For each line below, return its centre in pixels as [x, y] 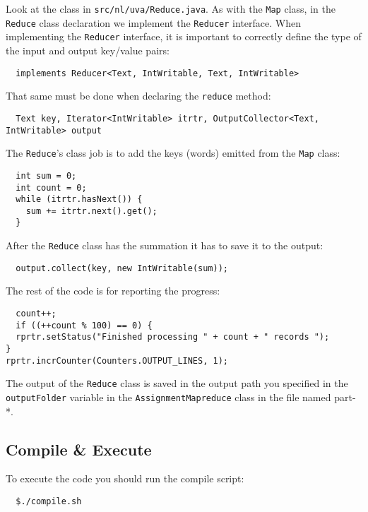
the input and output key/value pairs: [88, 50]
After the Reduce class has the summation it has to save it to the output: [165, 245]
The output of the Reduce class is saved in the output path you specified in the [177, 383]
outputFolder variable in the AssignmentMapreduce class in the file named [168, 397]
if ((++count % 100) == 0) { [84, 325]
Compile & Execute [79, 449]
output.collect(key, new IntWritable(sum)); [122, 268]
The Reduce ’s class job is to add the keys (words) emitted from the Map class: [173, 153]
